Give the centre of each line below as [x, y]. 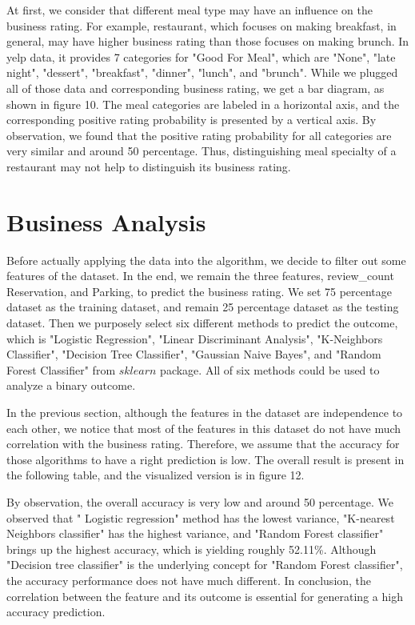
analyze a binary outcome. [71, 385]
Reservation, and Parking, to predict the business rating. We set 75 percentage [200, 291]
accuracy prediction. [56, 612]
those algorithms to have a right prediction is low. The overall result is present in [206, 459]
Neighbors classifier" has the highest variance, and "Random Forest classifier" [195, 533]
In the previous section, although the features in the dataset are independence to [205, 412]
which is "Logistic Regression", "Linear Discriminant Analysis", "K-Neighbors [195, 338]
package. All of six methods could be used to [270, 369]
